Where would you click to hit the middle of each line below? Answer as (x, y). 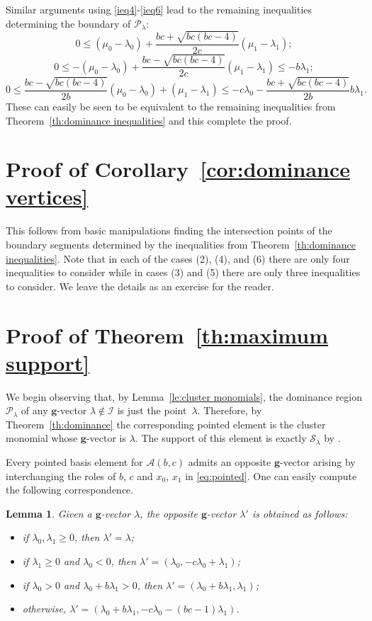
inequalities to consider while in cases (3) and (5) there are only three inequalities (183, 272)
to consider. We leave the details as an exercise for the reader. (140, 286)
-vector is (106, 438)
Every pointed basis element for (74, 462)
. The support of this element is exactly (221, 438)
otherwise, (44, 609)
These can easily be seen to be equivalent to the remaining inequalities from (171, 106)
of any (34, 410)
